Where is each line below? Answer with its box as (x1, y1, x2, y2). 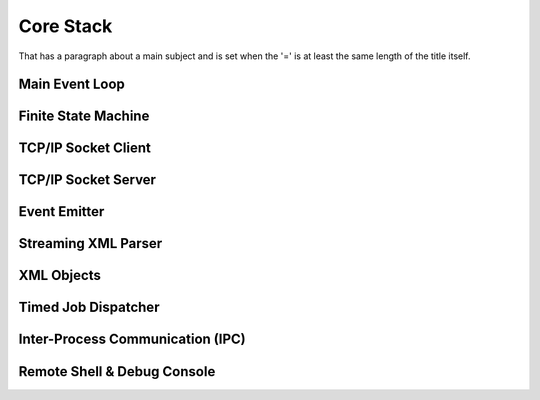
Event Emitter (18, 203, 105, 220)
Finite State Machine (18, 108, 150, 125)
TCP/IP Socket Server (18, 171, 157, 189)
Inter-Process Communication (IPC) (18, 331, 246, 348)
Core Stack (18, 15, 113, 37)
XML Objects (18, 267, 102, 284)
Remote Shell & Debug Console (18, 363, 216, 380)
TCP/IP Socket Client (18, 140, 152, 157)
